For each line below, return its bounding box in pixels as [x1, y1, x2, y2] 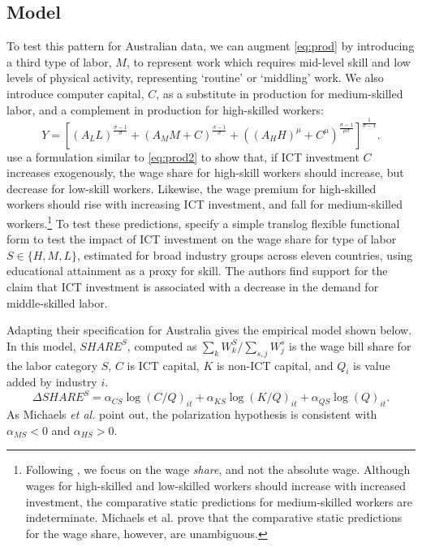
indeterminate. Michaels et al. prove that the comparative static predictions [25, 509, 403, 526]
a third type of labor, [6, 53, 112, 70]
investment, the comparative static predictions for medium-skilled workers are [25, 493, 412, 510]
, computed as [127, 337, 197, 354]
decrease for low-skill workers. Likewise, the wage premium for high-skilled [6, 179, 377, 196]
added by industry [6, 373, 97, 390]
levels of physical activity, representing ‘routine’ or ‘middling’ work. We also [6, 69, 384, 86]
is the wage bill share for [289, 337, 411, 354]
